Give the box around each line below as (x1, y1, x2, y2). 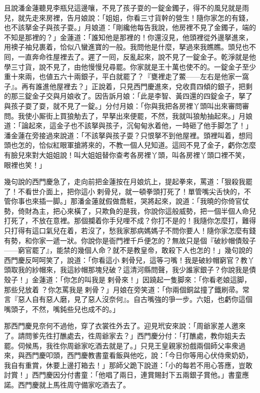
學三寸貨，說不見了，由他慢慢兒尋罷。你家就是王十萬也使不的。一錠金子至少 (4, 61, 256, 72)
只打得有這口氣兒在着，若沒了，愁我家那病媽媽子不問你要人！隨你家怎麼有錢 (4, 225, 256, 236)
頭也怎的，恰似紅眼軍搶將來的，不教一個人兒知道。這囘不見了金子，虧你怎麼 (4, 140, 256, 150)
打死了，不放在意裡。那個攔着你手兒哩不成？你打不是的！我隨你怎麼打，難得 (4, 215, 256, 226)
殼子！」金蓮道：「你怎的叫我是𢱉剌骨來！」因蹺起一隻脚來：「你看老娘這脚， (4, 274, 251, 285)
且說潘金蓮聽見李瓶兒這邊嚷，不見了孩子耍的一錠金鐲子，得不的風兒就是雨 (4, 3, 249, 13)
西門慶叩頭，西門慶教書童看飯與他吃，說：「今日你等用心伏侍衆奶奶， (24, 350, 252, 360)
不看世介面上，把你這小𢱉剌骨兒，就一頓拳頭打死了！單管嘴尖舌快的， (17, 186, 244, 196)
